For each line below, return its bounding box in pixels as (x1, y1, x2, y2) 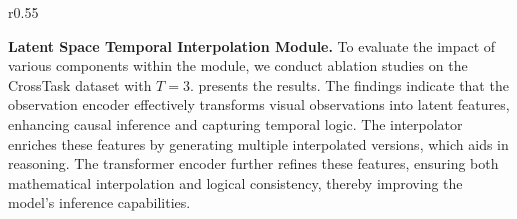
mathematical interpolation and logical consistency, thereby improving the (8, 172, 463, 193)
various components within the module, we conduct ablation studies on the (8, 55, 468, 76)
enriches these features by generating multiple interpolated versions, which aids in (8, 133, 509, 154)
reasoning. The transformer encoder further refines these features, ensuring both (8, 153, 499, 174)
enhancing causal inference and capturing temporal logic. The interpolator (8, 113, 463, 134)
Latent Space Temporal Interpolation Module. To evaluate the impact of (8, 35, 496, 56)
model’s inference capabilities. (8, 192, 191, 213)
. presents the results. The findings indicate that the (189, 74, 509, 95)
